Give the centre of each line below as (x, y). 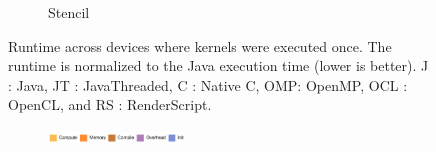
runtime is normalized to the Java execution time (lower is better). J (218, 65)
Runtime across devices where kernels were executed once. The (200, 45)
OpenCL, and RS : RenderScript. (110, 104)
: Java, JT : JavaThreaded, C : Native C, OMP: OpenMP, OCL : (208, 84)
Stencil (69, 12)
